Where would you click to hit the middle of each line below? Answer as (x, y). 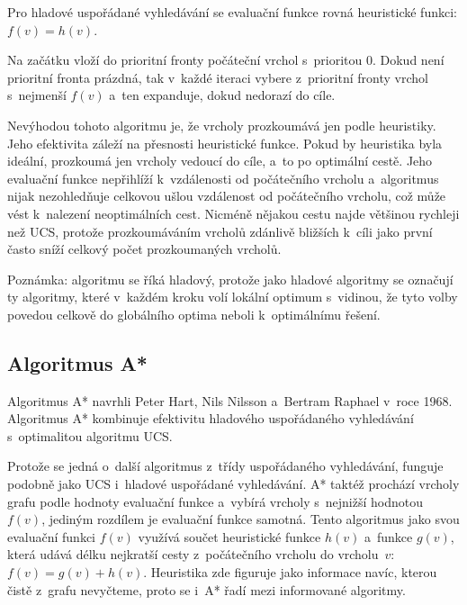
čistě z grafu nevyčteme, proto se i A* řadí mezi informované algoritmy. (207, 589)
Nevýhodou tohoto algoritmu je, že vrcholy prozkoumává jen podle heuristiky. (222, 125)
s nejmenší (37, 95)
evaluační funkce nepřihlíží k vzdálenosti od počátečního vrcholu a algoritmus (223, 178)
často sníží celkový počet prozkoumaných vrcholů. (144, 249)
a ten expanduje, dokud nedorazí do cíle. (222, 95)
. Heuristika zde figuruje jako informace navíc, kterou (290, 572)
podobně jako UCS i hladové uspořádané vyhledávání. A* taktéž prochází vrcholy (233, 484)
